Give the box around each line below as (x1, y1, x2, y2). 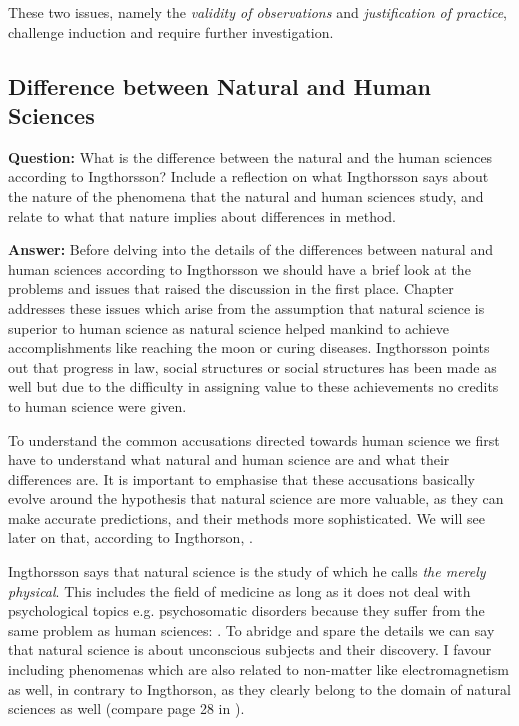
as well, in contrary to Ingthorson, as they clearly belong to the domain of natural (8, 678, 511, 699)
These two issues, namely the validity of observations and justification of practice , (8, 2, 508, 22)
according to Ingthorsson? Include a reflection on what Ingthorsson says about (8, 166, 489, 187)
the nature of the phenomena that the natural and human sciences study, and (8, 185, 484, 206)
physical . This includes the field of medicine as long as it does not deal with (8, 580, 471, 601)
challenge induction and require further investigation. (8, 21, 334, 42)
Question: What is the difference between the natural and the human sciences (8, 146, 493, 167)
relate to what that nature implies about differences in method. (8, 205, 396, 226)
